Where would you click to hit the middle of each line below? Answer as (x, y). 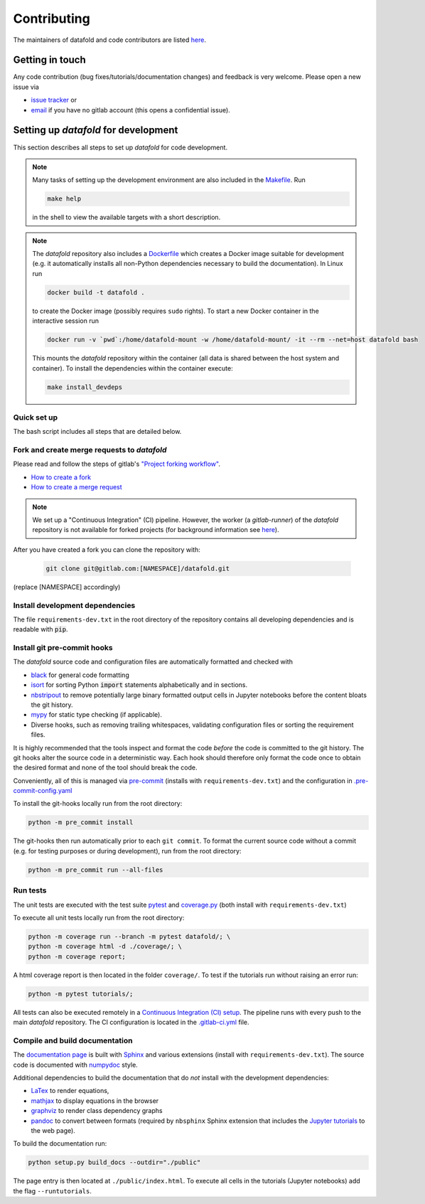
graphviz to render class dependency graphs (97, 1111)
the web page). (53, 1130)
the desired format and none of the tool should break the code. (105, 767)
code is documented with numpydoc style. (75, 1065)
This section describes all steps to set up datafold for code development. (120, 147)
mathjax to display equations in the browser (95, 1101)
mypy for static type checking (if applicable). (97, 715)
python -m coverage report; (77, 956)
